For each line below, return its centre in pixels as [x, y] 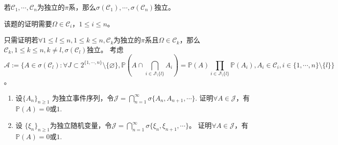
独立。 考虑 [105, 49]
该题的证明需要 [28, 23]
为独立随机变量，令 [81, 125]
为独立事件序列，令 [83, 97]
